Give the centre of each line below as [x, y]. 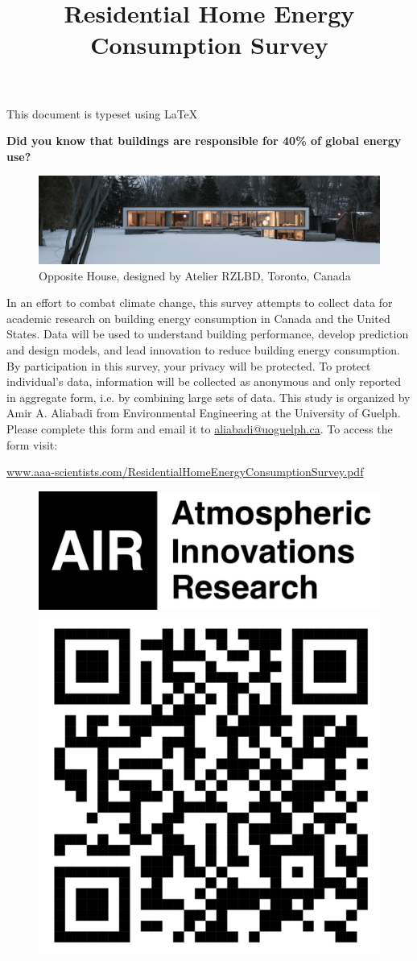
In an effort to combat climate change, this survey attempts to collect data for [200, 302]
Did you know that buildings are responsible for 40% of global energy [204, 141]
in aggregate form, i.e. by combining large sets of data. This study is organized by [208, 397]
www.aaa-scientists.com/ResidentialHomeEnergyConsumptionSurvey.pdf [185, 472]
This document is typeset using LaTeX [102, 113]
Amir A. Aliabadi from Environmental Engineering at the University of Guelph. [204, 413]
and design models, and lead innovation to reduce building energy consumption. [203, 350]
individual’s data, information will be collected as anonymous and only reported [204, 381]
